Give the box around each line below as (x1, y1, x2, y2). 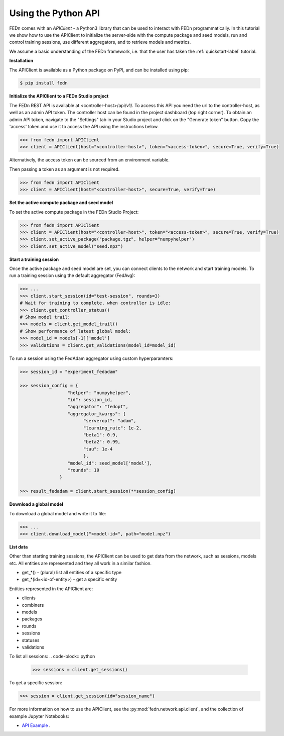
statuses (22, 637, 40, 643)
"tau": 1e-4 (83, 446, 113, 452)
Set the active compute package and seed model (9, 200, 113, 206)
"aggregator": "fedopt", (67, 404, 129, 410)
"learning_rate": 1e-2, (83, 425, 142, 431)
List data (9, 543, 28, 550)
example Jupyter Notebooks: (9, 713, 70, 719)
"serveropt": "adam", (83, 418, 136, 424)
